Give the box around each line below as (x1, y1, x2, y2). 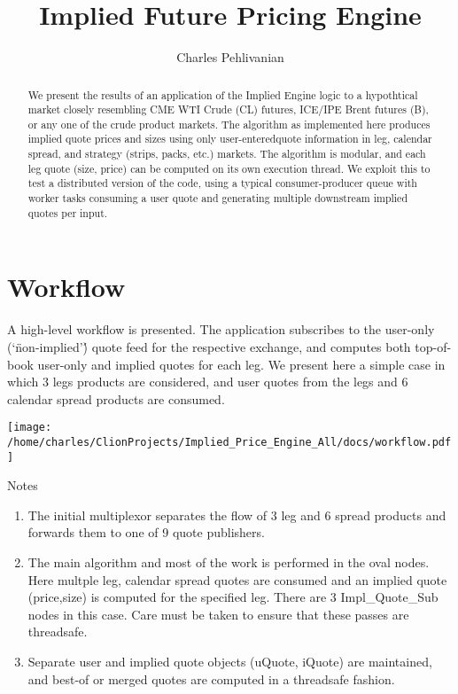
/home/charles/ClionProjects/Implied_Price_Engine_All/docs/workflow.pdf (7, 435, 452, 448)
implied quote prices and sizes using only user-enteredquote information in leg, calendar (27, 131, 432, 146)
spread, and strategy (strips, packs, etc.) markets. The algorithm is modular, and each (27, 146, 426, 161)
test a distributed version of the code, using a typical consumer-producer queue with (27, 175, 417, 191)
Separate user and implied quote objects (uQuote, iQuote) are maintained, (27, 652, 432, 671)
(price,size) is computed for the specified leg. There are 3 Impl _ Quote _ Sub (27, 588, 439, 606)
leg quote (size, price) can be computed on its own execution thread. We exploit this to (27, 160, 431, 175)
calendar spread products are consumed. (7, 389, 225, 408)
